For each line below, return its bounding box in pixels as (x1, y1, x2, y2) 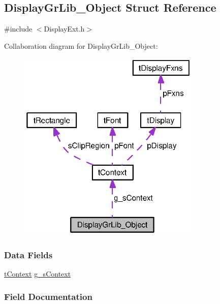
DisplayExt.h (44, 23, 85, 34)
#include (4, 23, 33, 34)
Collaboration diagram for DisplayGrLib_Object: (4, 40, 158, 51)
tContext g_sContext (4, 268, 71, 279)
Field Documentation (4, 290, 92, 302)
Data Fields (4, 248, 53, 261)
